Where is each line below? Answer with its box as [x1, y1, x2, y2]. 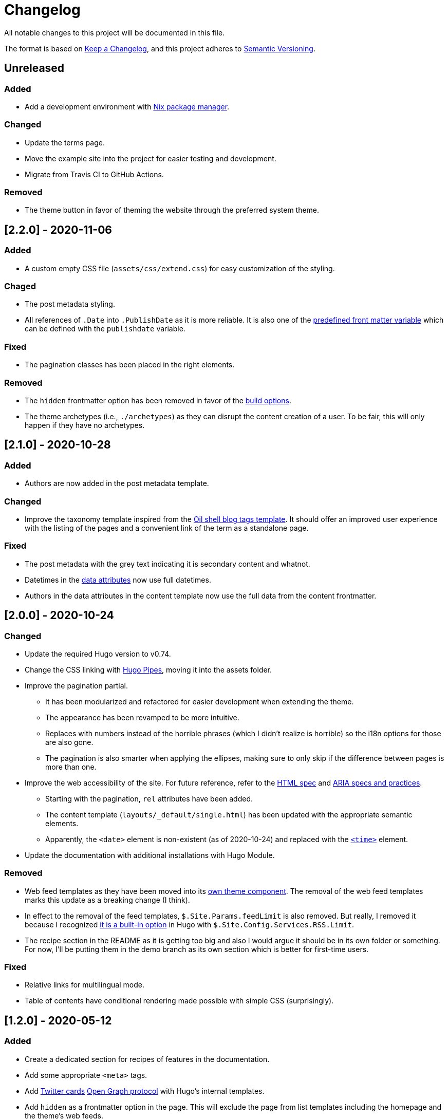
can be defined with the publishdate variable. [25, 324, 185, 333]
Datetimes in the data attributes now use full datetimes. [25, 575, 211, 584]
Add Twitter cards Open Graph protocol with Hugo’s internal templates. [25, 1086, 265, 1095]
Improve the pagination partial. [25, 681, 128, 690]
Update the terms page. [25, 138, 105, 147]
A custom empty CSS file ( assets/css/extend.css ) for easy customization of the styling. [25, 264, 335, 273]
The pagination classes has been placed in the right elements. [25, 360, 235, 369]
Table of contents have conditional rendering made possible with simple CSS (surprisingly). [25, 996, 334, 1005]
